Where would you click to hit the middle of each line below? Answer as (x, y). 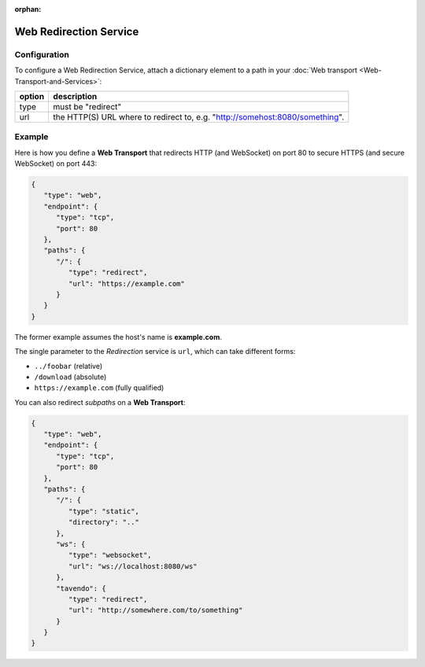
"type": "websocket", (110, 555)
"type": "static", (103, 511)
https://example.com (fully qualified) (99, 388)
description (75, 96)
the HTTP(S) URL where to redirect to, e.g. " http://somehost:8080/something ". (199, 116)
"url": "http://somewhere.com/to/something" (155, 610)
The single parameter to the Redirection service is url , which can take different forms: (155, 352)
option (32, 96)
